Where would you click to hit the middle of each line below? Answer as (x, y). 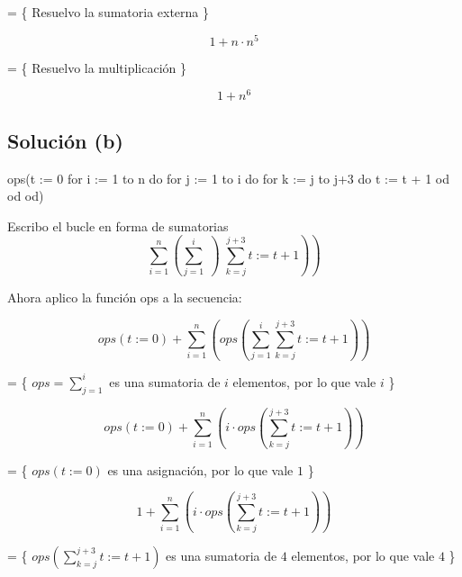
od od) (26, 196)
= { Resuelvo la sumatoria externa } (109, 12)
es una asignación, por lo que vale (200, 469)
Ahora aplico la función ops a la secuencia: (125, 298)
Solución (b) (65, 140)
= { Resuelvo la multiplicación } (97, 67)
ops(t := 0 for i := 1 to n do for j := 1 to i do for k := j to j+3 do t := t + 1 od (228, 178)
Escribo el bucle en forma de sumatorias (118, 225)
